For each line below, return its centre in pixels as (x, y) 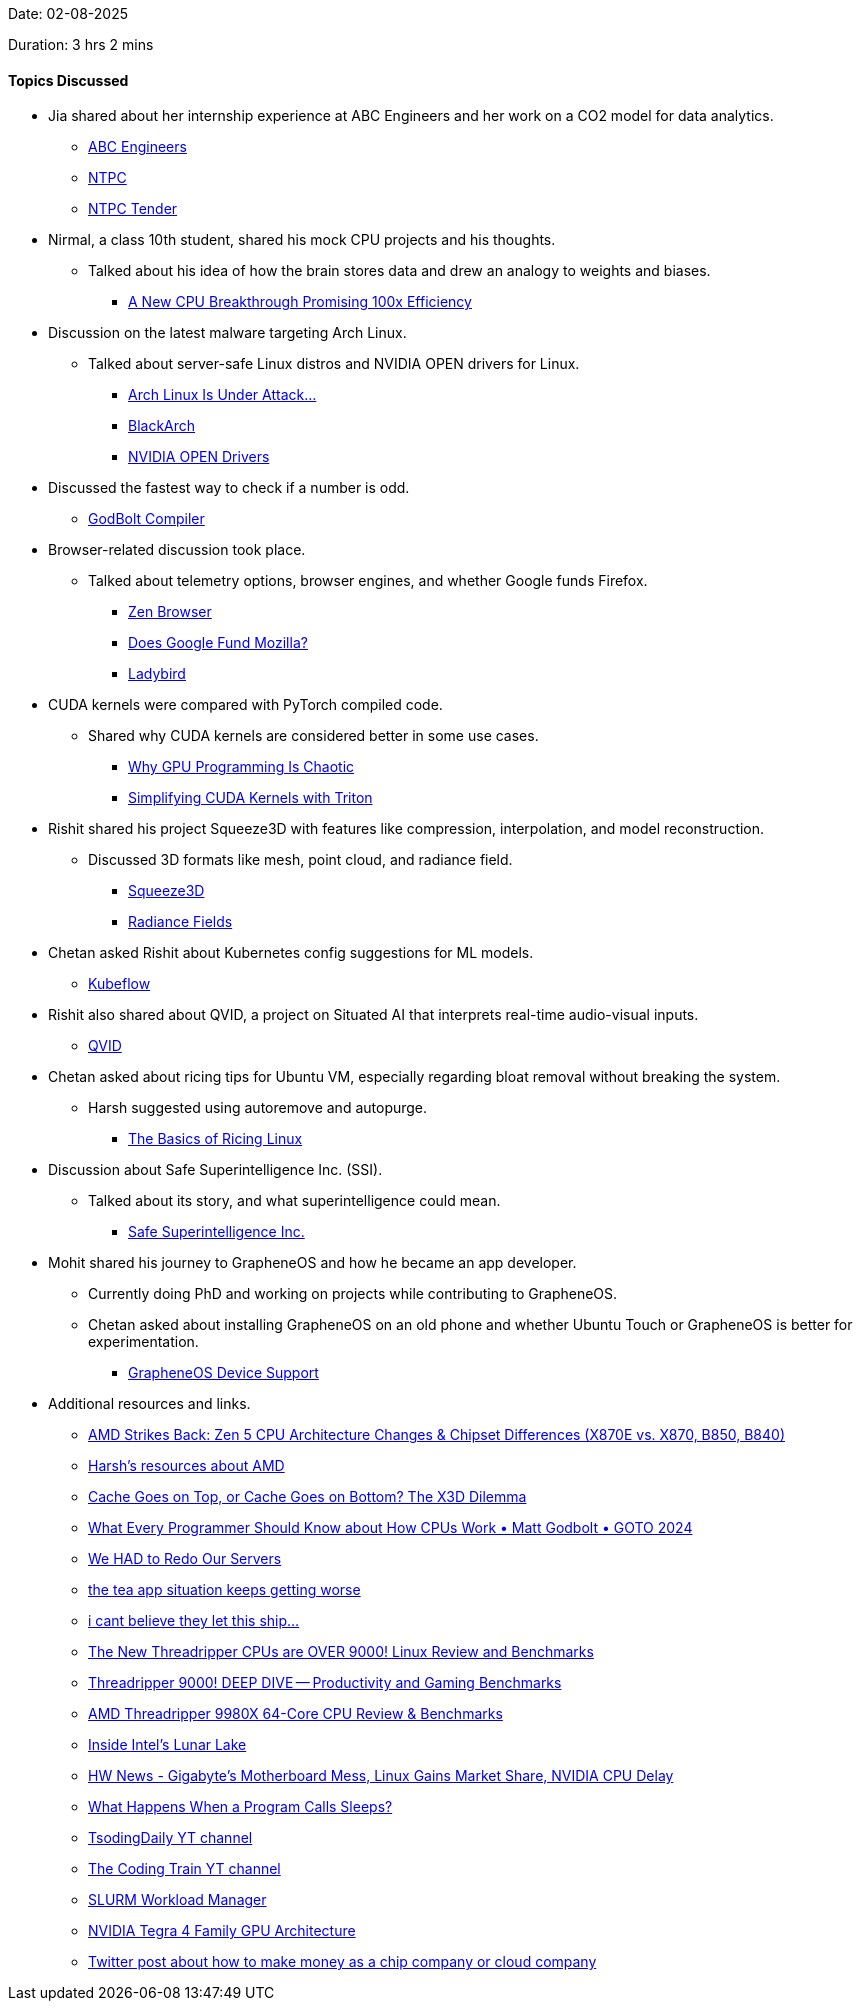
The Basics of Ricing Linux (215, 1139)
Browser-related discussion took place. (177, 550)
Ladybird (157, 674)
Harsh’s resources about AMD (186, 1466)
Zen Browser (170, 612)
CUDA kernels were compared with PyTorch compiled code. (245, 705)
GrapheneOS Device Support (223, 1373)
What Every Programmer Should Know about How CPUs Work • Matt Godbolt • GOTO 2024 (390, 1528)
